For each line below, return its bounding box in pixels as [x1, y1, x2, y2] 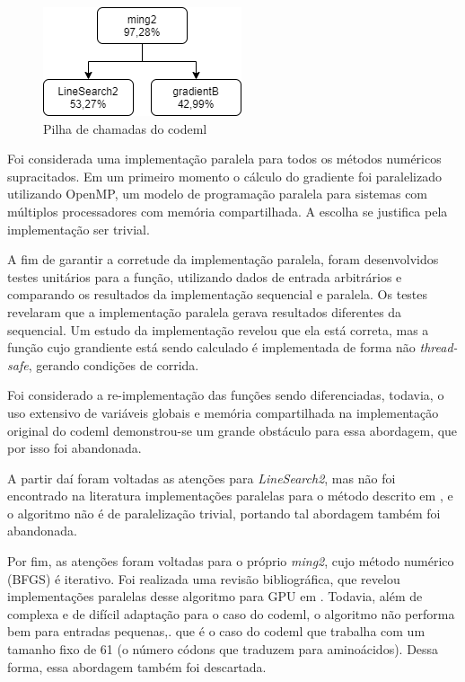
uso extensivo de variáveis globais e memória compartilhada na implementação [7, 403, 439, 421]
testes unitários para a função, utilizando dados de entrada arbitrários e [7, 267, 402, 286]
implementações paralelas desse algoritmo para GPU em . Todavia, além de [7, 587, 423, 606]
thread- [419, 338, 458, 357]
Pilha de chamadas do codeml [43, 119, 207, 137]
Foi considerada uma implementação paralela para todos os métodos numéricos [7, 149, 442, 168]
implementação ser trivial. [7, 219, 150, 238]
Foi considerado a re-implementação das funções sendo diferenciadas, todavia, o [7, 385, 444, 404]
